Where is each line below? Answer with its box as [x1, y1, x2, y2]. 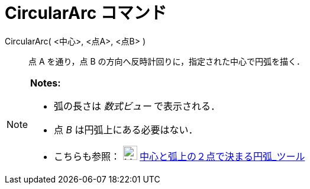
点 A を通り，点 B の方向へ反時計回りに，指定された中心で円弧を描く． [28, 56, 305, 66]
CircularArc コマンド [5, 3, 167, 23]
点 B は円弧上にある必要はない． [54, 123, 198, 136]
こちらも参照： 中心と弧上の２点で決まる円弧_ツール [54, 150, 305, 162]
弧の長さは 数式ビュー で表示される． [54, 100, 221, 112]
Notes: [30, 76, 61, 89]
